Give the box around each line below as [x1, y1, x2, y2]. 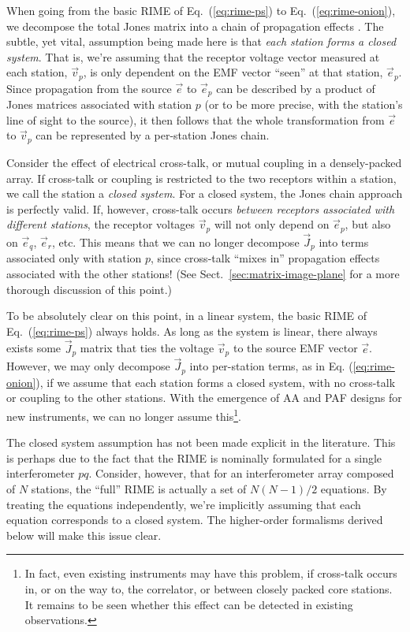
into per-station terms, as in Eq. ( [189, 358, 353, 374]
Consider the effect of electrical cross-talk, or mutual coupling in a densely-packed [6, 154, 402, 170]
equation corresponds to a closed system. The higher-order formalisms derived [6, 511, 383, 528]
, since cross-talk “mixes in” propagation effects [151, 250, 380, 266]
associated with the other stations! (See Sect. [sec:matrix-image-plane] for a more [6, 266, 400, 282]
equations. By [320, 480, 387, 496]
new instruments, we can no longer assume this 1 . [6, 405, 241, 424]
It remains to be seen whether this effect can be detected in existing [24, 596, 353, 612]
